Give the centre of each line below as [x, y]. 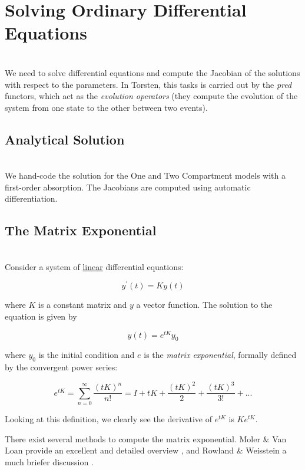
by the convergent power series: [61, 367]
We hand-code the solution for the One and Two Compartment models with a [145, 175]
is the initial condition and [87, 355]
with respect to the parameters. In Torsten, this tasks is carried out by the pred [148, 84]
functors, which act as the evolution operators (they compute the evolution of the [151, 96]
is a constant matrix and [83, 305]
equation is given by [41, 316]
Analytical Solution [65, 139]
